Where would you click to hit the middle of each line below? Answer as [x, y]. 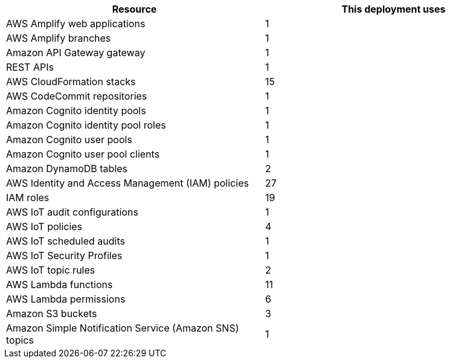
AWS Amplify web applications [76, 24]
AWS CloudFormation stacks [71, 82]
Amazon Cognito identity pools [76, 111]
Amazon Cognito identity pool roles [86, 125]
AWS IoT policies [44, 226]
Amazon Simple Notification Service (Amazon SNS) [123, 328]
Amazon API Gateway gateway [76, 53]
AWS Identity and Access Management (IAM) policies [127, 183]
